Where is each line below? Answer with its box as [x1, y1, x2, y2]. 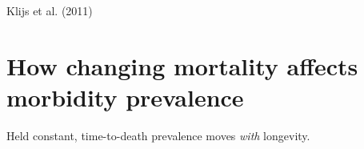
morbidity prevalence [6, 80, 244, 113]
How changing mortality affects [6, 49, 358, 82]
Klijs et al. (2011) [6, 2, 93, 18]
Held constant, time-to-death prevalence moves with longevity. [6, 127, 310, 143]
